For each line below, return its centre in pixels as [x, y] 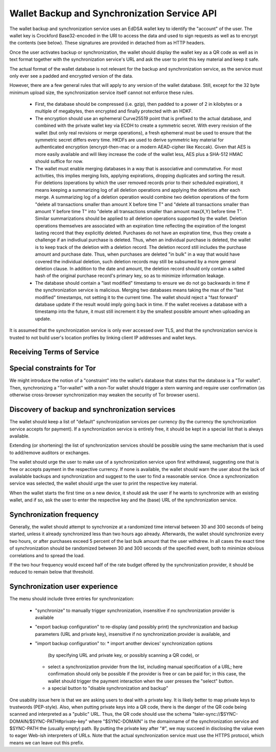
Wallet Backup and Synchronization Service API [113, 13]
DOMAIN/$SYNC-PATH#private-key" [49, 721]
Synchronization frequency [54, 515]
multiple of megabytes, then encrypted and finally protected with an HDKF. [114, 111]
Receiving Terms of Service [54, 352]
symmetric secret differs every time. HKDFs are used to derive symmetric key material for [130, 140]
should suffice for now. [59, 162]
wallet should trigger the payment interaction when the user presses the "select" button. [141, 681]
